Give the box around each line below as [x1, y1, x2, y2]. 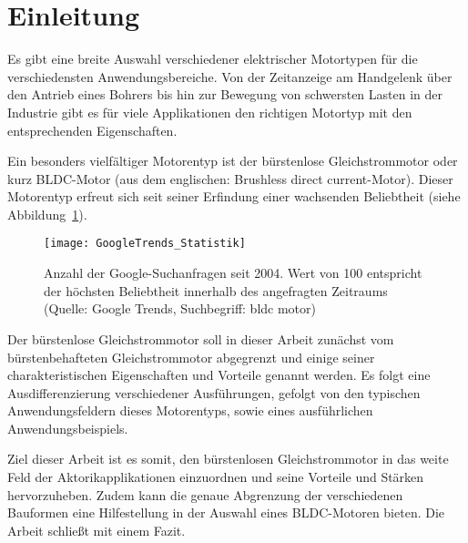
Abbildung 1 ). [7, 204, 87, 223]
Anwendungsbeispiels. [7, 418, 128, 437]
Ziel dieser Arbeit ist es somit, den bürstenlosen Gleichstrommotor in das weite [7, 449, 449, 468]
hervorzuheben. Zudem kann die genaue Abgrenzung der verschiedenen [7, 485, 403, 504]
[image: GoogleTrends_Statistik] [44, 237, 246, 251]
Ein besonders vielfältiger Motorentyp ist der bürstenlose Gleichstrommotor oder [7, 151, 458, 170]
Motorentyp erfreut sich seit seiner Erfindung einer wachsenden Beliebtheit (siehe [7, 187, 461, 206]
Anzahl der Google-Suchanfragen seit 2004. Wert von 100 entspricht [44, 263, 422, 282]
